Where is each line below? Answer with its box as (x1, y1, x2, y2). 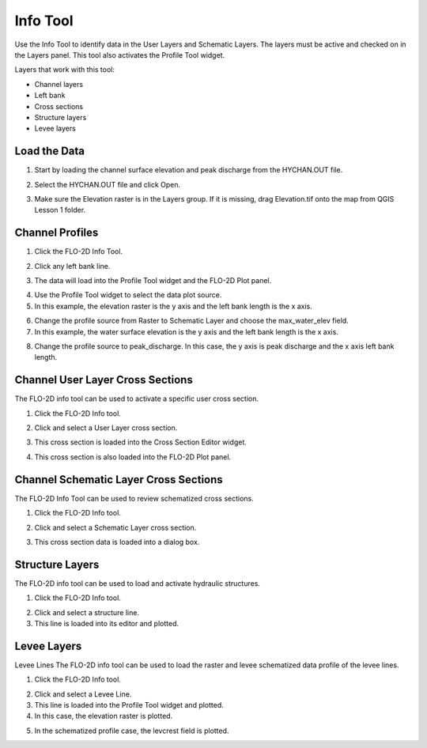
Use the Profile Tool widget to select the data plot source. (34, 290, 222, 300)
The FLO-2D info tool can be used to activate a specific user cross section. (14, 394, 259, 403)
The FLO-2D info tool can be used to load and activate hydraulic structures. (14, 578, 261, 588)
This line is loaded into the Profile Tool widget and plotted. (34, 701, 225, 710)
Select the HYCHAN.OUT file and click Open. (34, 179, 181, 189)
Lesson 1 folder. (34, 206, 86, 215)
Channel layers (34, 79, 83, 89)
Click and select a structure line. (34, 607, 140, 617)
